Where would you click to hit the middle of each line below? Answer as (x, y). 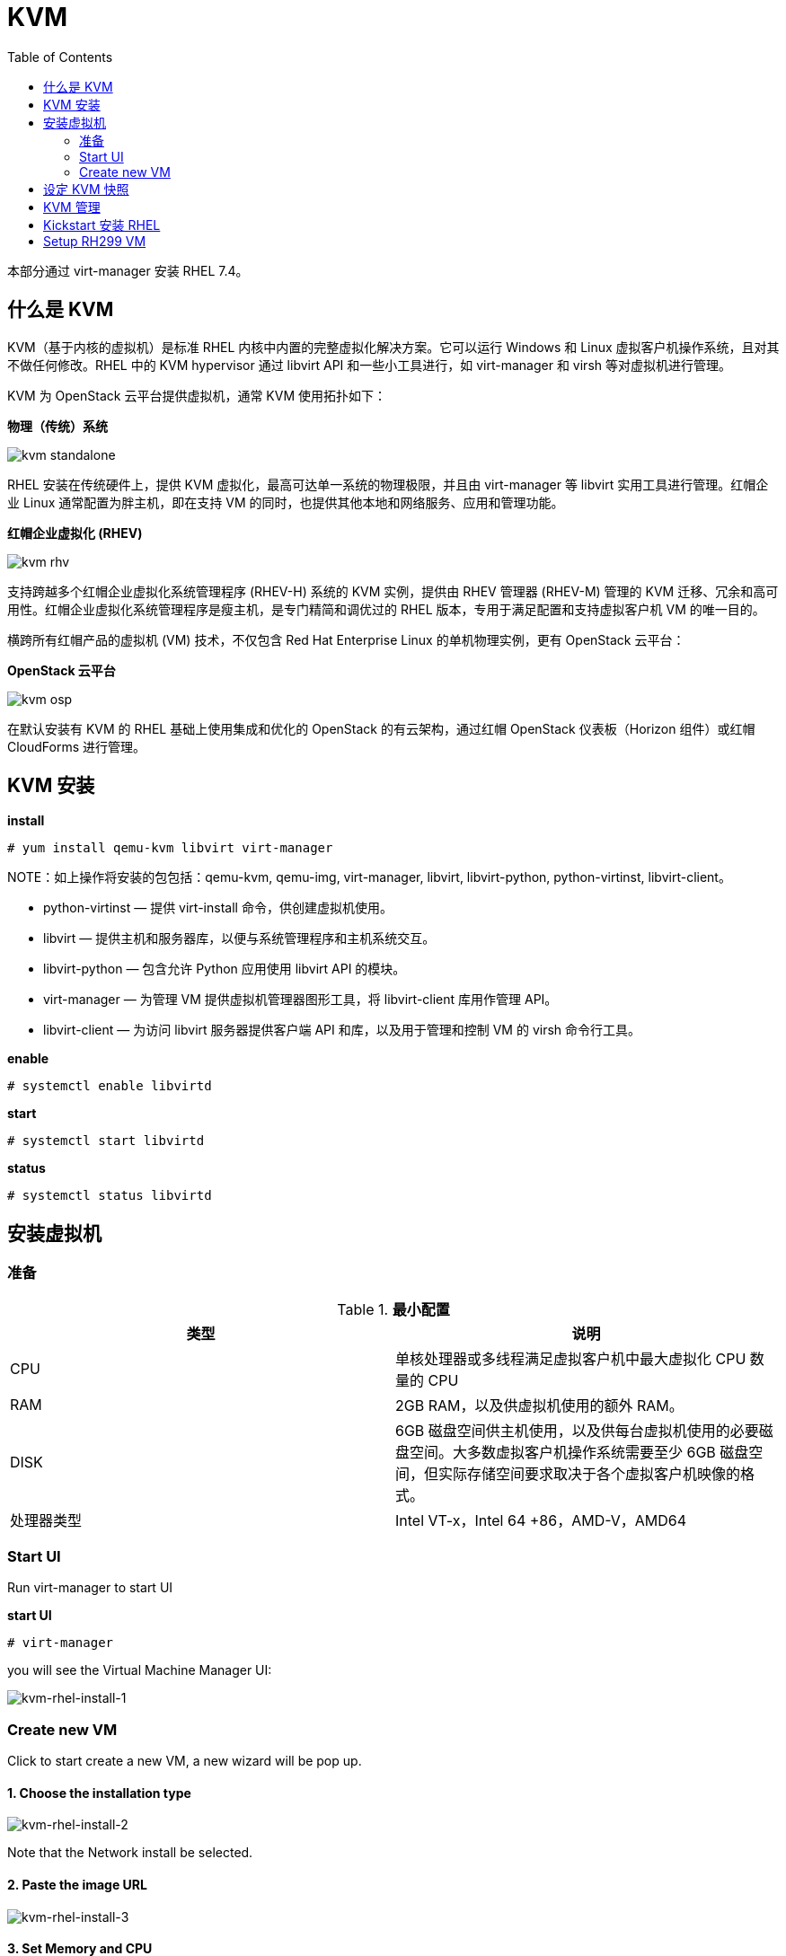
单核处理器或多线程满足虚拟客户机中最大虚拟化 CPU (571, 1358)
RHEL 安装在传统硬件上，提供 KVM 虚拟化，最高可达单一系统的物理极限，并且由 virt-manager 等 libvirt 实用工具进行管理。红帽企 (388, 484)
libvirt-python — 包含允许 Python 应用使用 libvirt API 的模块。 (225, 969)
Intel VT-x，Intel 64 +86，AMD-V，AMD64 (541, 1520)
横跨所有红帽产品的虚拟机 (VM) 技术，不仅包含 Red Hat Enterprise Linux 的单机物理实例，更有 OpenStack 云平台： (346, 639)
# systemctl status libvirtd (110, 1196)
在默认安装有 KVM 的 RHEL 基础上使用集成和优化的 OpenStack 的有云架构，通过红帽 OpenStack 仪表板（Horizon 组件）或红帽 (381, 728)
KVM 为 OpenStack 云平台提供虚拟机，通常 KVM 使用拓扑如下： (197, 395)
